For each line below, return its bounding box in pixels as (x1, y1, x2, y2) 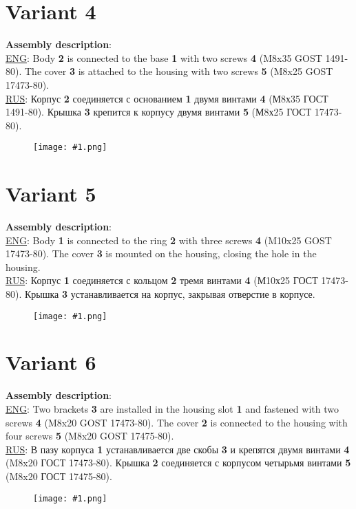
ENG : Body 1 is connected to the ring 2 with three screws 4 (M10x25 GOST (6, 232, 332, 247)
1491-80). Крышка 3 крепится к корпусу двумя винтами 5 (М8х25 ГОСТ (6, 105, 312, 119)
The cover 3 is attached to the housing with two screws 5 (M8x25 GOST (24, 64, 333, 78)
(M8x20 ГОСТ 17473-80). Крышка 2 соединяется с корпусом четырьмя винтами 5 (6, 455, 351, 470)
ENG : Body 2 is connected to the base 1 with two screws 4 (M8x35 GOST (6, 50, 322, 65)
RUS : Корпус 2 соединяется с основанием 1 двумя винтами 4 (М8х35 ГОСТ (6, 91, 328, 105)
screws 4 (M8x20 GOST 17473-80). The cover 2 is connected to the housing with (6, 415, 348, 429)
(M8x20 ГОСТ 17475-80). (6, 468, 112, 483)
